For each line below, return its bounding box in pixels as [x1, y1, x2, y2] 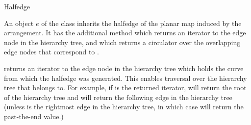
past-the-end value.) [4, 111, 64, 121]
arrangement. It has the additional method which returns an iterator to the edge [4, 27, 246, 38]
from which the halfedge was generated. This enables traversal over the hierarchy [4, 73, 247, 83]
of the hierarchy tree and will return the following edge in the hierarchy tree [4, 92, 232, 102]
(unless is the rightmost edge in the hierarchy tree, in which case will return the [4, 101, 244, 112]
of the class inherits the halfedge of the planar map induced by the [41, 18, 242, 28]
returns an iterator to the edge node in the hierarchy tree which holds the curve [4, 63, 244, 73]
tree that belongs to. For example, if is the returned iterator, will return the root [4, 82, 247, 93]
